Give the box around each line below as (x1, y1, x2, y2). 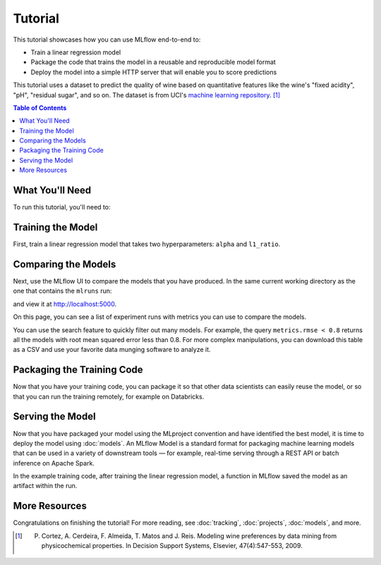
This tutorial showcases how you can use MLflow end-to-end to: (13, 35, 201, 44)
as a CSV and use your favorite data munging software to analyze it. (13, 346, 211, 354)
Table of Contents (13, 103, 67, 112)
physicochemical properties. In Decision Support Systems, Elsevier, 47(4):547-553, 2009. (41, 542, 303, 550)
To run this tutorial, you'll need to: (13, 203, 111, 212)
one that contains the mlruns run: (13, 286, 112, 296)
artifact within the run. (13, 482, 78, 490)
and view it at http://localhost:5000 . (13, 300, 116, 308)
